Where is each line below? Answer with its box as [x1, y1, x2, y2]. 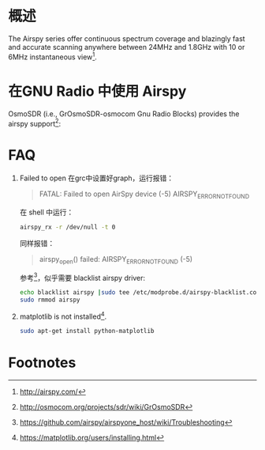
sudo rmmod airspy [19, 296, 80, 304]
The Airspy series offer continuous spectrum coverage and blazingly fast [8, 33, 246, 43]
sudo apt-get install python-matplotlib [19, 327, 155, 335]
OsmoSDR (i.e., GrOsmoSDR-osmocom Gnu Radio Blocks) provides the [8, 108, 240, 119]
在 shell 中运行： [19, 207, 74, 217]
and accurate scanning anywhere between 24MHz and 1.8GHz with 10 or [8, 42, 245, 51]
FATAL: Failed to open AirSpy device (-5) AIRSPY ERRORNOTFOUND [39, 189, 250, 200]
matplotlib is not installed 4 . [19, 310, 107, 321]
